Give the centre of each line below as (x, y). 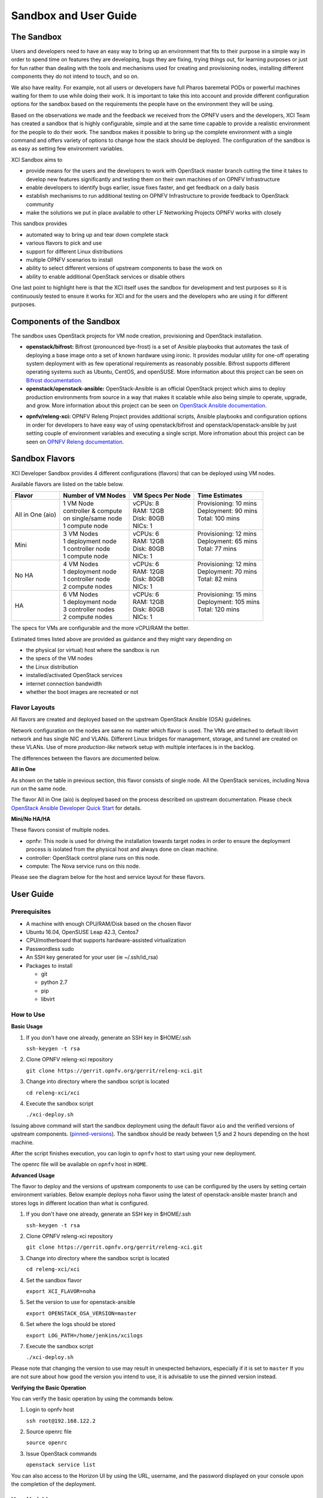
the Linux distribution (52, 667)
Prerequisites (31, 912)
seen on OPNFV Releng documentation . (75, 442)
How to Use (28, 1014)
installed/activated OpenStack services (74, 675)
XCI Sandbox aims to (37, 159)
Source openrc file (49, 1431)
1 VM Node (78, 503)
